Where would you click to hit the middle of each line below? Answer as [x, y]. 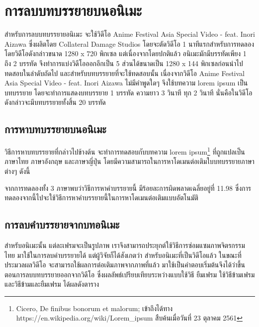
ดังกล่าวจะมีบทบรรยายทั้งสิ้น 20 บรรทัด [55, 102]
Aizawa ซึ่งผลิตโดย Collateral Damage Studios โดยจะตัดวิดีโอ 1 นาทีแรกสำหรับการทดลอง [129, 43]
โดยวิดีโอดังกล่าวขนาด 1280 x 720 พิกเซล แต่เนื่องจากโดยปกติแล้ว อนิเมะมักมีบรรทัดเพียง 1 [126, 53]
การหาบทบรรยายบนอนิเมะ [55, 129]
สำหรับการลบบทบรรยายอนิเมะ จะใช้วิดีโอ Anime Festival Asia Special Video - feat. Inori [130, 34]
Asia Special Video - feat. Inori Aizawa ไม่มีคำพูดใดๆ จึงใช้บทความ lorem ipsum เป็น [126, 83]
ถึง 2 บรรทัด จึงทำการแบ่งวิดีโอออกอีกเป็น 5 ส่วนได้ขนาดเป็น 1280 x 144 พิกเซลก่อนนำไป [124, 63]
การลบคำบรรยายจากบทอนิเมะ [62, 224]
